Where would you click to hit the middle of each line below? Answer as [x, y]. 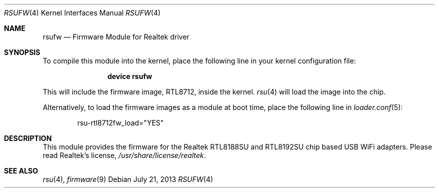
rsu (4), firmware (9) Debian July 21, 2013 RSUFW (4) [128, 179]
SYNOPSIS [22, 52]
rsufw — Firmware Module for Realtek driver [116, 37]
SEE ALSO [21, 171]
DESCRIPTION [28, 138]
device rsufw [130, 76]
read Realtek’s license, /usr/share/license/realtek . [124, 155]
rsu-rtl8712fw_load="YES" [121, 123]
